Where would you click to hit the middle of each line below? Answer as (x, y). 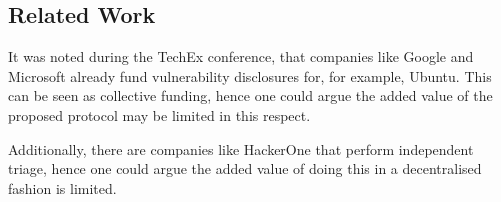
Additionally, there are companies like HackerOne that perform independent (241, 148)
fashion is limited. (62, 187)
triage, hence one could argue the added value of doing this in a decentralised (245, 168)
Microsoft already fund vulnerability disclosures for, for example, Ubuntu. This (250, 75)
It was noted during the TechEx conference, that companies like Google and (241, 56)
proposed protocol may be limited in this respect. (159, 114)
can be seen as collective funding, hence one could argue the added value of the (250, 95)
